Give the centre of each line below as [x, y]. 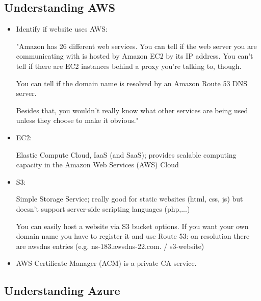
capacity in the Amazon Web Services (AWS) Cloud [97, 165]
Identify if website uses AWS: [62, 29]
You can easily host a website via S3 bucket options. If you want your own [132, 226]
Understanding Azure [62, 291]
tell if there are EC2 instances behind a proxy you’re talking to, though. [129, 66]
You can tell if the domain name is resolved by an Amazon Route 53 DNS [132, 83]
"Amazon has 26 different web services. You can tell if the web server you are [136, 46]
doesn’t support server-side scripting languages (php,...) [103, 208]
